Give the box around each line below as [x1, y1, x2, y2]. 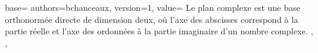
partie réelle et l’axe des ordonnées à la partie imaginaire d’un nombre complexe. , [5, 25, 314, 37]
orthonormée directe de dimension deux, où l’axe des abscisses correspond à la [5, 13, 298, 25]
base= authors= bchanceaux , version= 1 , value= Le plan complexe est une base [5, 1, 300, 13]
